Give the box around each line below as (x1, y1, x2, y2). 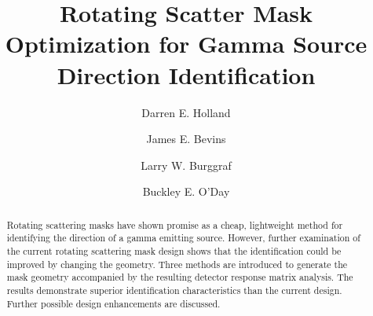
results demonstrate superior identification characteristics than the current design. (6, 283, 342, 296)
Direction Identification (57, 58, 316, 90)
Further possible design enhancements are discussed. (6, 296, 221, 310)
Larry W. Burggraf (141, 156, 232, 173)
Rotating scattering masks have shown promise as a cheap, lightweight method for (6, 218, 343, 231)
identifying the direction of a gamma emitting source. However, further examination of (6, 231, 360, 244)
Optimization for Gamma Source (5, 28, 368, 60)
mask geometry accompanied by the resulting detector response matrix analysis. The (6, 270, 353, 284)
